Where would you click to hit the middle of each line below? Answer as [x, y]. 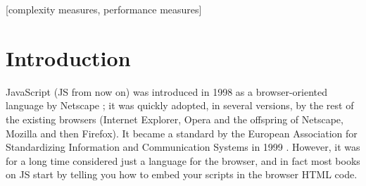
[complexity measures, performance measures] [104, 9]
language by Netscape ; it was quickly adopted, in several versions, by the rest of [180, 105]
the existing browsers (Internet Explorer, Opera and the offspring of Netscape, [175, 119]
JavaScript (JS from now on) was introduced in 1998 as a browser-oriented [167, 91]
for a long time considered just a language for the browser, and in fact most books [183, 160]
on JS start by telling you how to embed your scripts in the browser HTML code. [182, 174]
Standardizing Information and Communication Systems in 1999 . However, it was [183, 147]
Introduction [68, 57]
